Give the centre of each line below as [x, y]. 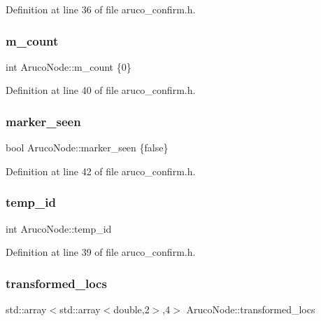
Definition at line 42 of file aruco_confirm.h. [101, 171]
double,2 [131, 309]
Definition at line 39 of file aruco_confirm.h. [101, 252]
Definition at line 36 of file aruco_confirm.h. [101, 9]
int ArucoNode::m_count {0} [69, 66]
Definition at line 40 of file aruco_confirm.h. [101, 90]
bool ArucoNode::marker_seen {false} [87, 148]
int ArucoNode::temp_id [59, 228]
